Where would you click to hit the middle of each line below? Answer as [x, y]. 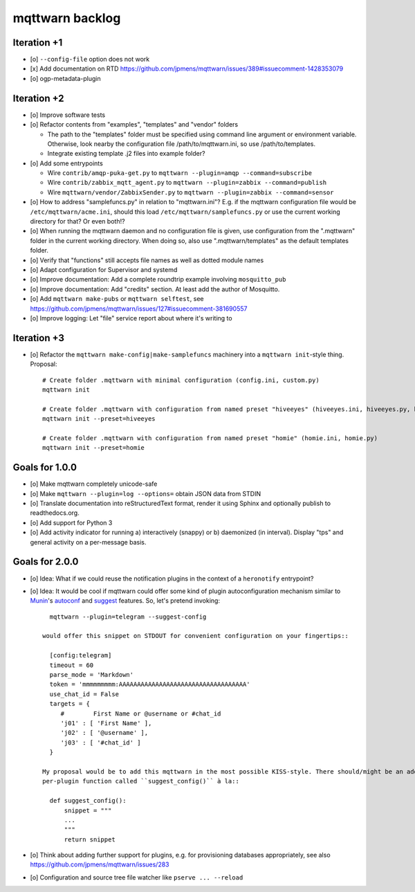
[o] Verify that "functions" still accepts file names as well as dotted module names [147, 260]
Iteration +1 [38, 43]
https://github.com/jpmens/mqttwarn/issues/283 [100, 864]
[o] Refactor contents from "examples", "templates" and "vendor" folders [134, 125]
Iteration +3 [39, 338]
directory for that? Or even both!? [77, 221]
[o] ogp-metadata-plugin [66, 78]
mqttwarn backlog [67, 18]
